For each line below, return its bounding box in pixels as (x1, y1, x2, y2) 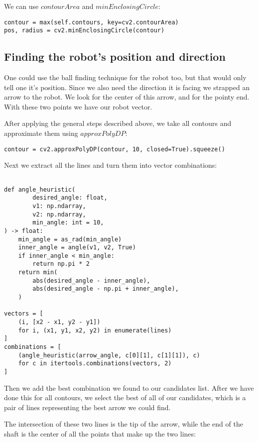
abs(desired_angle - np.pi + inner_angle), (32, 285, 179, 293)
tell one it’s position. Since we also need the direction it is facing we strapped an (4, 82, 250, 92)
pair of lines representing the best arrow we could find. (4, 402, 171, 412)
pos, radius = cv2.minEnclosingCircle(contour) (4, 27, 165, 34)
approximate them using (4, 128, 78, 138)
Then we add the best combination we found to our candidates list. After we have (4, 382, 254, 393)
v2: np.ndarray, (32, 211, 86, 218)
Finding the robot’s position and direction (4, 49, 226, 64)
